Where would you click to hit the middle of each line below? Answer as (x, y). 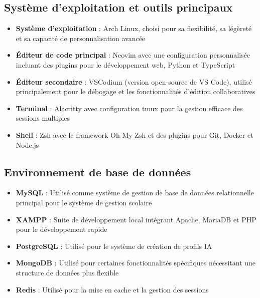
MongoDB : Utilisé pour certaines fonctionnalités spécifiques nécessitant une (136, 263)
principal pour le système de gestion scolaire (84, 202)
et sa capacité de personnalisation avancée (81, 38)
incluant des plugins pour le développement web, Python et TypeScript (125, 64)
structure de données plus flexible (67, 272)
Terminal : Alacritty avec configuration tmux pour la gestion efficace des (129, 108)
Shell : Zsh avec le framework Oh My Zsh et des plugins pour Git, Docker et (135, 134)
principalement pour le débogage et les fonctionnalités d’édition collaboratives (136, 91)
